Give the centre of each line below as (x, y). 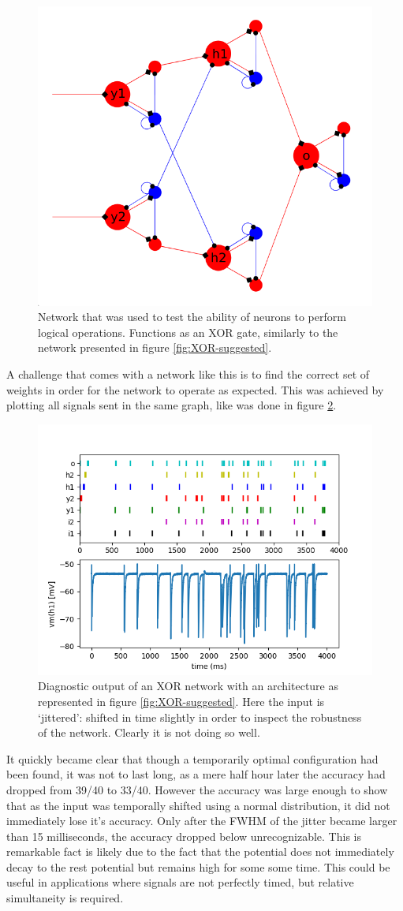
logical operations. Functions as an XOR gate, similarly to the (188, 332)
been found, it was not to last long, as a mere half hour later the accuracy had (196, 774)
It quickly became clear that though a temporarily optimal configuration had (192, 758)
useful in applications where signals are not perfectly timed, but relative (180, 882)
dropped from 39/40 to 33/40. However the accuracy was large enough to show (197, 789)
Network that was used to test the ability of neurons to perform (192, 317)
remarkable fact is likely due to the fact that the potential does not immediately (200, 851)
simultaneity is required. (65, 898)
